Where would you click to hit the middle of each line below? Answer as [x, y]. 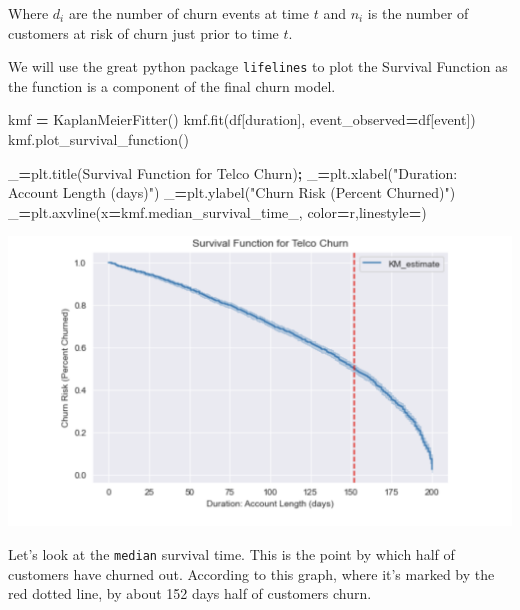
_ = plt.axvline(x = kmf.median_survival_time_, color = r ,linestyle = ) [217, 211]
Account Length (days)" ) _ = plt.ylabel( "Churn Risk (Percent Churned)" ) [232, 192]
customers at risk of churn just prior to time [143, 32]
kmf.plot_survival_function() [99, 139]
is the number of [418, 13]
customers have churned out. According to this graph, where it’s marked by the [251, 573]
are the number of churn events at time [188, 13]
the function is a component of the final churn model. [172, 85]
